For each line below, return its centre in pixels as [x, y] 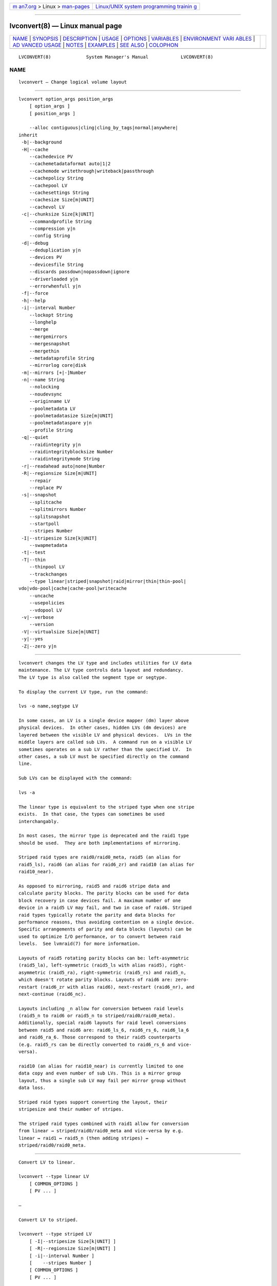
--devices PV [45, 257]
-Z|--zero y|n [39, 646]
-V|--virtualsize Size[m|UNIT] [61, 632]
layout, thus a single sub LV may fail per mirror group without [103, 1080]
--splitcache [45, 502]
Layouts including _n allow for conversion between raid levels [101, 1008]
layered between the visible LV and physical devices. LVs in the [105, 735]
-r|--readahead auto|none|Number [63, 466]
